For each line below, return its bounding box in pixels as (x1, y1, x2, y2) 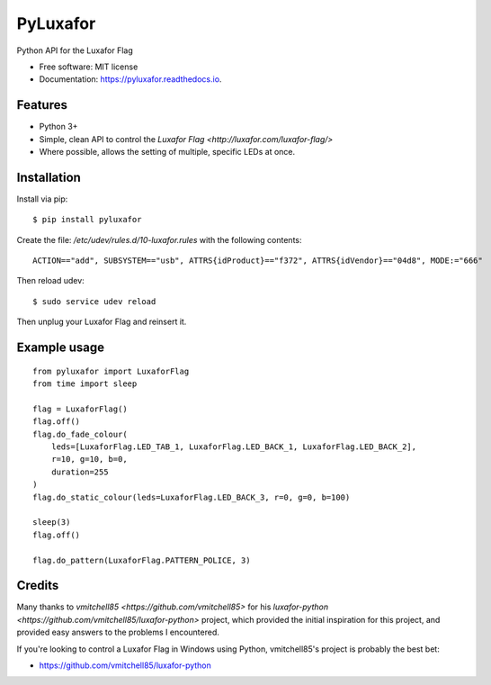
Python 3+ (39, 122, 78, 132)
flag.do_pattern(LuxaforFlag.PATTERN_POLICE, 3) (32, 554, 251, 565)
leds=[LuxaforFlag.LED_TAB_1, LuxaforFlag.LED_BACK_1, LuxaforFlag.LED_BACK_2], (50, 442, 417, 452)
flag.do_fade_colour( (32, 428, 128, 439)
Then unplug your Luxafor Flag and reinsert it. (16, 316, 187, 328)
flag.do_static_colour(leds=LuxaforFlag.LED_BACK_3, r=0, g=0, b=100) (32, 491, 351, 502)
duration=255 (50, 466, 109, 477)
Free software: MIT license (39, 61, 138, 72)
